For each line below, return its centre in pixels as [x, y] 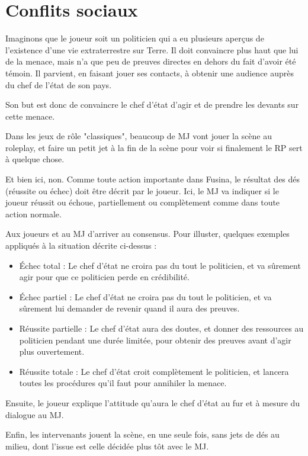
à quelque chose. [35, 159]
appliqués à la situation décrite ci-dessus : [81, 245]
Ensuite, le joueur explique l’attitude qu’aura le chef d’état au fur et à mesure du [153, 402]
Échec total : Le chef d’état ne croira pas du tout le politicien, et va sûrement [160, 265]
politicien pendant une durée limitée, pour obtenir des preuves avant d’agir [155, 340]
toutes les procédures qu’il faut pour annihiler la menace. [123, 383]
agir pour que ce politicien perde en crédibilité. [104, 277]
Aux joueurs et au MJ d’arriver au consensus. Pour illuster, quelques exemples [147, 234]
